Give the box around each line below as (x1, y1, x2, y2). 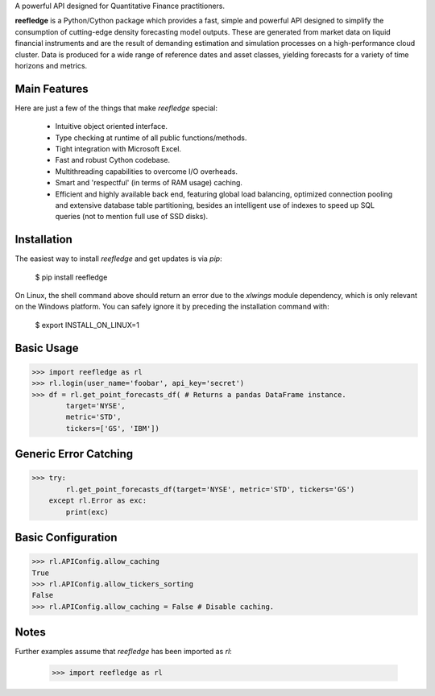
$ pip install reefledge (35, 272, 108, 282)
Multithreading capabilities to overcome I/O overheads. (55, 166, 238, 176)
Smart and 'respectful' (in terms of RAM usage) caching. (55, 178, 243, 188)
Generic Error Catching (14, 447, 134, 461)
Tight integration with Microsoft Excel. (55, 144, 181, 154)
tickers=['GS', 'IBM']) (65, 424, 160, 433)
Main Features (14, 81, 89, 96)
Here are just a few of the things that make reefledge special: (14, 103, 217, 113)
